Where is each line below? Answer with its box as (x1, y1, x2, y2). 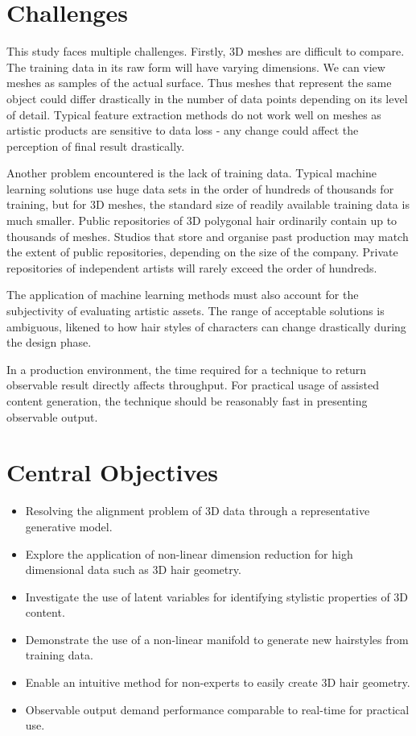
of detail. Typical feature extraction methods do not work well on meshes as (6, 106, 381, 123)
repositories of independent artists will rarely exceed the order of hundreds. (6, 259, 377, 276)
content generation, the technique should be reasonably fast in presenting (6, 393, 368, 409)
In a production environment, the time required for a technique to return (6, 360, 367, 377)
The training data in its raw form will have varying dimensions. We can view (6, 58, 385, 75)
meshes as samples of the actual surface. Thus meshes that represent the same (6, 74, 392, 91)
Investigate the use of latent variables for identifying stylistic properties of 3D (25, 588, 409, 605)
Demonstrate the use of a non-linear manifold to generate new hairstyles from (25, 630, 409, 647)
